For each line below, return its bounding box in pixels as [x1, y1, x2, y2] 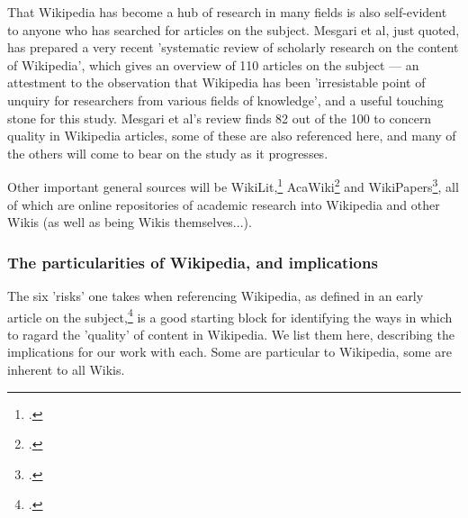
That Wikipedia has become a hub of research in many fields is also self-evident [7, 3, 447, 21]
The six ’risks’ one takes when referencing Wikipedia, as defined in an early [7, 286, 424, 304]
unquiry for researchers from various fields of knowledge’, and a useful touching [7, 90, 444, 109]
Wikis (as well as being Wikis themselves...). [7, 213, 252, 232]
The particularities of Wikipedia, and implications [7, 250, 378, 273]
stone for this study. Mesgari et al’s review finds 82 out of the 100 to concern [7, 108, 432, 127]
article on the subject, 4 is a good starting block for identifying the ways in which [7, 304, 453, 326]
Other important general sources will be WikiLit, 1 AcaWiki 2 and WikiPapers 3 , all [7, 175, 459, 195]
